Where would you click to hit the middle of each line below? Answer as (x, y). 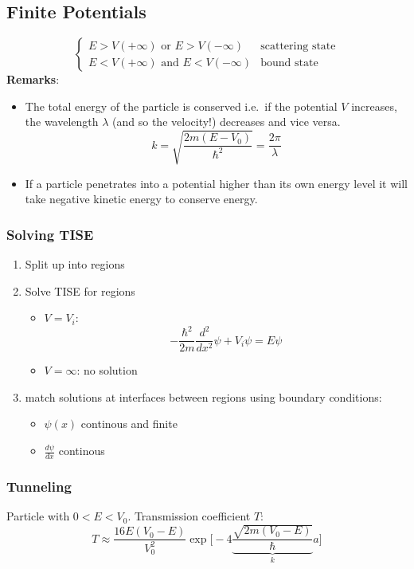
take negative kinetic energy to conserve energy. (141, 199)
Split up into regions (75, 263)
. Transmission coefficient (189, 516)
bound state (289, 63)
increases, (374, 106)
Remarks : (33, 79)
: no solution (107, 370)
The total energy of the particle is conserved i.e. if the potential (181, 106)
